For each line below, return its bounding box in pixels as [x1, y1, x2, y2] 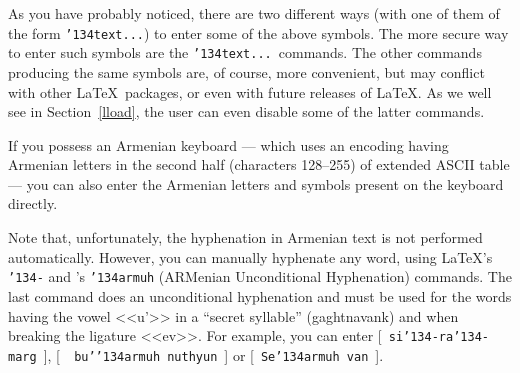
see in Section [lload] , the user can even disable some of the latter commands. [8, 101, 485, 122]
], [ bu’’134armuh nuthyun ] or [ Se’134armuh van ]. [43, 344, 384, 365]
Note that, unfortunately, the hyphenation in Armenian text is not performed [8, 227, 483, 248]
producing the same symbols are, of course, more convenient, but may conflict [8, 61, 485, 82]
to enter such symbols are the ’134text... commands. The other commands [8, 42, 482, 63]
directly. [8, 193, 58, 214]
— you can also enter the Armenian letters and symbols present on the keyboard [8, 173, 504, 194]
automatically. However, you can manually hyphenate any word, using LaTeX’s [8, 246, 493, 267]
